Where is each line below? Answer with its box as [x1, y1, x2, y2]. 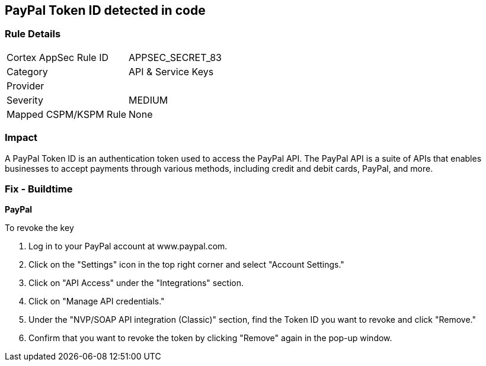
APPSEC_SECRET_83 [129, 51, 222, 63]
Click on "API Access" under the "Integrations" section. [28, 278, 244, 288]
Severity [7, 94, 43, 106]
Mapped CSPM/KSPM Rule [7, 108, 127, 120]
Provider [7, 79, 44, 92]
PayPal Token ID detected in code [5, 3, 206, 18]
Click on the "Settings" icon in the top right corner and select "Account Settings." [28, 259, 344, 270]
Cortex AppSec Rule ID [7, 51, 109, 63]
